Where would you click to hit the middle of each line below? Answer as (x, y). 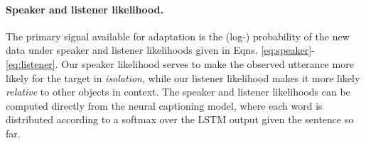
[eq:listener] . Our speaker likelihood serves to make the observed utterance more (180, 63)
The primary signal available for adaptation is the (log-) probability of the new (178, 36)
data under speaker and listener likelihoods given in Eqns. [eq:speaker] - (160, 50)
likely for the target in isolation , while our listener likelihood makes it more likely (183, 78)
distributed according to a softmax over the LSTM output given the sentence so (180, 119)
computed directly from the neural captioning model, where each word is (164, 105)
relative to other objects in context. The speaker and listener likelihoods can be (178, 92)
